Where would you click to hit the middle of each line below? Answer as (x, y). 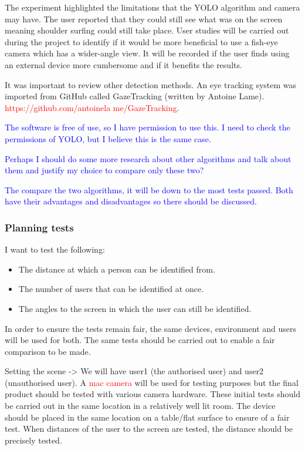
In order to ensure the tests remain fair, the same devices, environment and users (150, 328)
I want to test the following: (55, 249)
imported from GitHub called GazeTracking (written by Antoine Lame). (135, 96)
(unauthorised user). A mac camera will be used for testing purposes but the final (152, 382)
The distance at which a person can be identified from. (117, 269)
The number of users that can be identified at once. (111, 289)
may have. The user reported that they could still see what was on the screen (144, 19)
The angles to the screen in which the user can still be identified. (135, 308)
